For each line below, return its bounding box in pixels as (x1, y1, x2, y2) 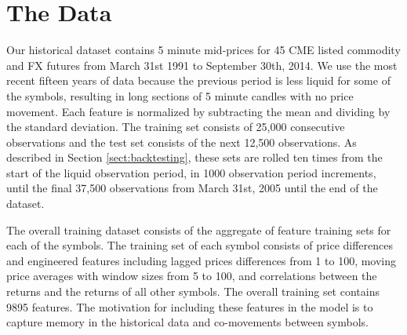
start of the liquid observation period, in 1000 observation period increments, (6, 164, 376, 180)
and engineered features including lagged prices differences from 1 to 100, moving (6, 252, 397, 268)
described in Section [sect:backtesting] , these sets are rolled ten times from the (6, 149, 383, 166)
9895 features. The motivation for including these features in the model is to (6, 298, 373, 315)
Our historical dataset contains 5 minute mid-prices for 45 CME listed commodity (6, 42, 401, 58)
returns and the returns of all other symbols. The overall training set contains (6, 283, 380, 300)
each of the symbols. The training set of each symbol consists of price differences (6, 237, 393, 253)
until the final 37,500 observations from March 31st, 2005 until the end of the (6, 180, 378, 196)
